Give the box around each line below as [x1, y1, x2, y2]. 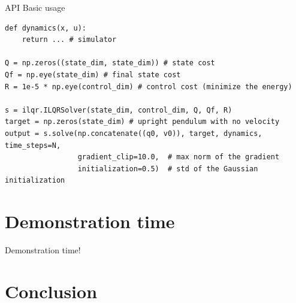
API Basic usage [5, 1, 65, 13]
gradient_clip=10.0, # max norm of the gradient [77, 153, 280, 162]
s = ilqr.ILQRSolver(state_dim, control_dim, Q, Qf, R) [5, 105, 232, 114]
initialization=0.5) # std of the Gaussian [77, 164, 258, 173]
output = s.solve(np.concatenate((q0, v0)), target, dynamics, [5, 129, 262, 138]
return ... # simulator [22, 35, 117, 44]
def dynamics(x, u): [5, 23, 87, 32]
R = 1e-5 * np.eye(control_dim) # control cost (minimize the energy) [5, 82, 292, 91]
